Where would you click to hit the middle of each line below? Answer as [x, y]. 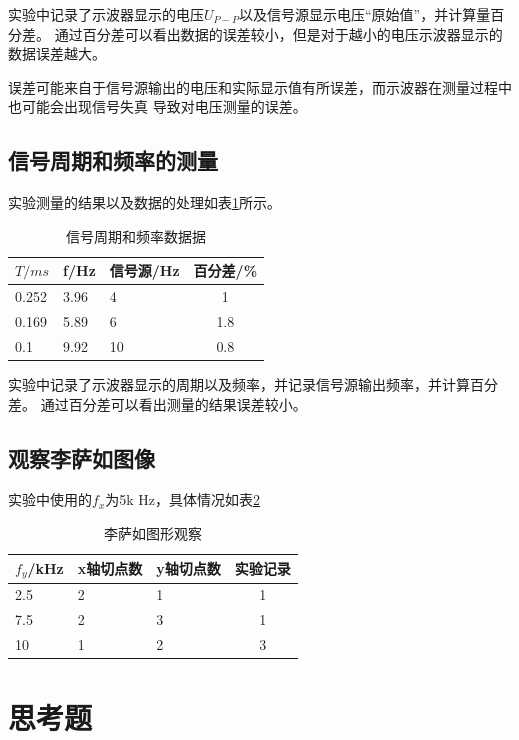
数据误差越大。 [57, 53]
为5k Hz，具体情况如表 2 [183, 499]
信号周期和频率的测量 [113, 160]
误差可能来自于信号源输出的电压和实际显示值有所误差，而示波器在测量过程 [253, 86]
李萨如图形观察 [152, 532]
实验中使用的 [50, 499]
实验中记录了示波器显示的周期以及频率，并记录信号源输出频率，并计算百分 [253, 383]
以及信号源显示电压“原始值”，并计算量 [365, 14]
